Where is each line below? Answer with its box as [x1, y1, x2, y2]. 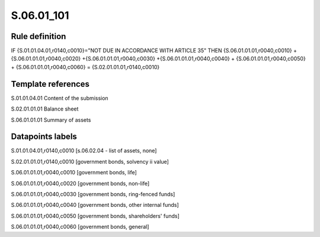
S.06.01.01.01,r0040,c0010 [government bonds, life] [11, 169, 137, 176]
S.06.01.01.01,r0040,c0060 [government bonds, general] [11, 223, 149, 230]
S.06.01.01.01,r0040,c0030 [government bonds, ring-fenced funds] [11, 191, 175, 197]
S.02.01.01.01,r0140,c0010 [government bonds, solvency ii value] [11, 158, 169, 165]
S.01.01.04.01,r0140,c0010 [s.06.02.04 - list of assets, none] [11, 147, 157, 154]
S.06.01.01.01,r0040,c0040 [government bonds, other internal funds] [11, 202, 179, 209]
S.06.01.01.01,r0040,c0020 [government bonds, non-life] [11, 180, 150, 187]
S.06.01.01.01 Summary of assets [11, 116, 91, 124]
